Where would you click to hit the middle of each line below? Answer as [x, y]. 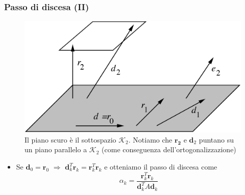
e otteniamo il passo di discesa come [161, 167]
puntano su [216, 139]
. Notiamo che [150, 139]
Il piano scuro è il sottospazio [70, 139]
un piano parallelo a [56, 149]
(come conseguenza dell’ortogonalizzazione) [169, 149]
